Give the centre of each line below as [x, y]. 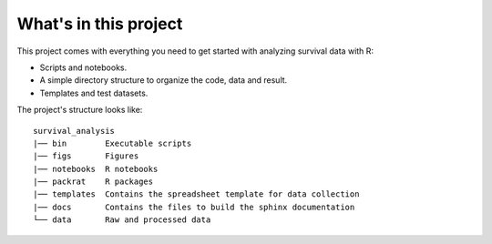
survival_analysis [74, 131]
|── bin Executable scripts [113, 143]
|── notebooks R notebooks [96, 169]
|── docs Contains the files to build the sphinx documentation [194, 207]
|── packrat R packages [93, 182]
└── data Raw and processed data [122, 220]
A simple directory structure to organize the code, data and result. [164, 80]
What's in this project [100, 24]
